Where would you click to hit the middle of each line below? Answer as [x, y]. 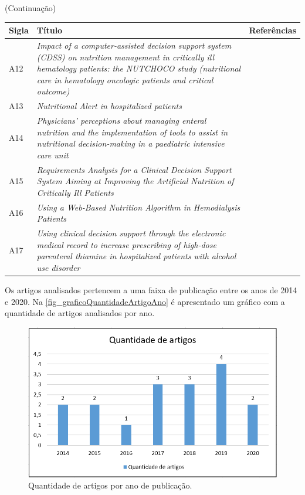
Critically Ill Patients [75, 192]
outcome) [53, 91]
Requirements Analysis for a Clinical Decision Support [134, 169]
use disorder [58, 267]
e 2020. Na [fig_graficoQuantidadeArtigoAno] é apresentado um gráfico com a [145, 301]
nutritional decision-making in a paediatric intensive [131, 143]
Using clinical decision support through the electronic [131, 233]
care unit [52, 155]
